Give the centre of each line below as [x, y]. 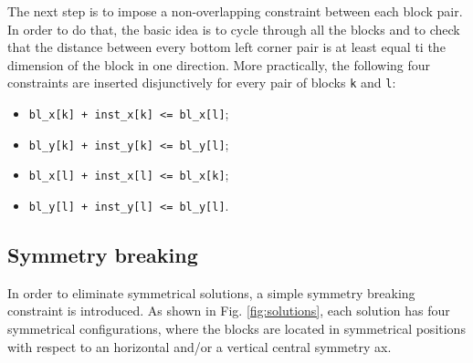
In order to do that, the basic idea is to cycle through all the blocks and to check [234, 29]
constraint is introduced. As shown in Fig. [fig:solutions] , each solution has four [229, 311]
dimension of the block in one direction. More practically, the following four [219, 64]
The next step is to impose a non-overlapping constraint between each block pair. [235, 11]
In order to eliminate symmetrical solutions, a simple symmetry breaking [211, 292]
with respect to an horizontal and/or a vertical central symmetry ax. [200, 346]
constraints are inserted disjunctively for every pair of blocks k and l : [202, 83]
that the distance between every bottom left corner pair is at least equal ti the [226, 47]
